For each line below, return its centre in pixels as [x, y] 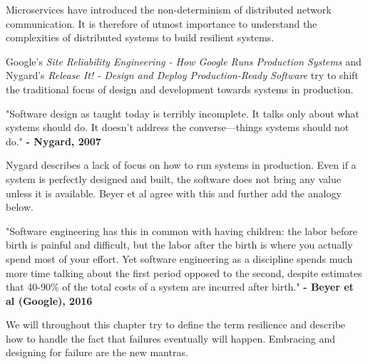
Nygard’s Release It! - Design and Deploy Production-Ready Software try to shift [182, 75]
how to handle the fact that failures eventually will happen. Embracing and [171, 338]
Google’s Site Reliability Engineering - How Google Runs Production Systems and [184, 61]
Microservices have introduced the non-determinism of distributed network [169, 9]
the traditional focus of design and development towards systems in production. [180, 89]
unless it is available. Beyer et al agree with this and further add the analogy [174, 193]
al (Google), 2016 [49, 300]
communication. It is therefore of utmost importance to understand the [162, 23]
